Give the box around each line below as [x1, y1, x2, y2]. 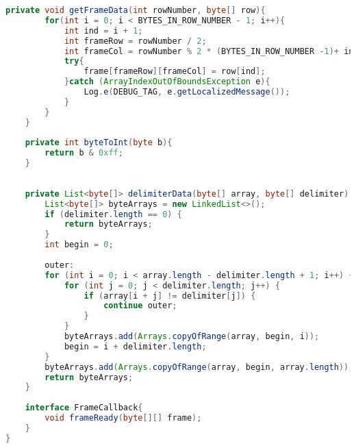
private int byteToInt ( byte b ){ [25, 138, 173, 148]
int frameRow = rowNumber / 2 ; [64, 36, 207, 46]
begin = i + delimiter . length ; [64, 341, 207, 351]
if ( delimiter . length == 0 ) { [44, 209, 182, 219]
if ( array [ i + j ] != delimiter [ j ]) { [84, 290, 256, 301]
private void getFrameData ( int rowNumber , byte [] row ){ [5, 5, 266, 15]
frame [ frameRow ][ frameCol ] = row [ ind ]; [84, 66, 266, 77]
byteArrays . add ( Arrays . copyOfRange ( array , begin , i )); [64, 332, 320, 341]
